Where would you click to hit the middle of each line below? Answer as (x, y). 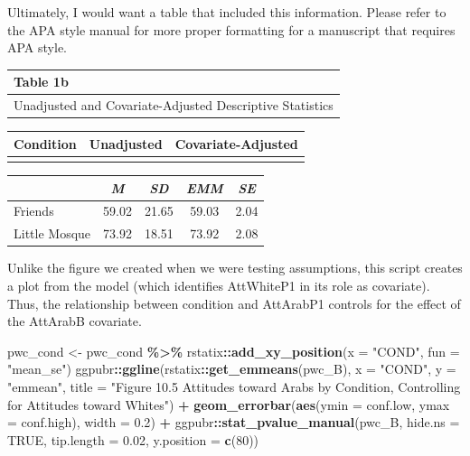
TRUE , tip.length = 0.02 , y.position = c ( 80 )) (133, 439)
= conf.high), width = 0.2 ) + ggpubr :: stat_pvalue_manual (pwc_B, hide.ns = (234, 422)
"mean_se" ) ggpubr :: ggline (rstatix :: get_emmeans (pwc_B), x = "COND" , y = (232, 369)
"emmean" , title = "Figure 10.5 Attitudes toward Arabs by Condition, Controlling (234, 386)
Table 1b (41, 82)
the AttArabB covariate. (75, 321)
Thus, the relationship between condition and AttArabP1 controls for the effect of (234, 303)
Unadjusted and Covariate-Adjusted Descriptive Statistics (174, 105)
